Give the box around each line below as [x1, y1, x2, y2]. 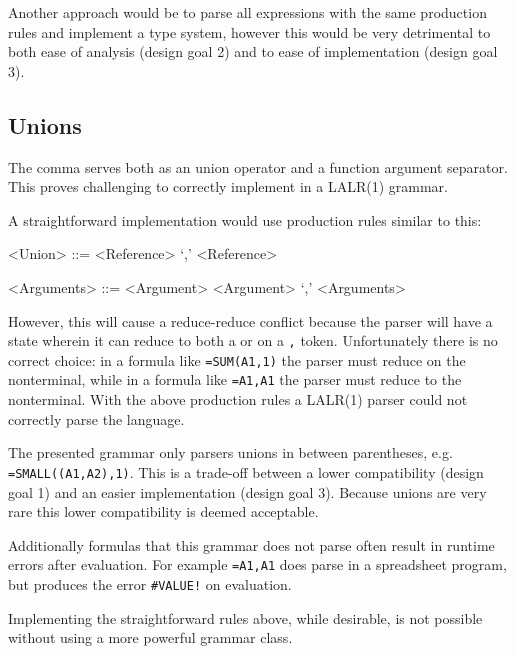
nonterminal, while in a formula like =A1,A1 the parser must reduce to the [8, 369, 462, 390]
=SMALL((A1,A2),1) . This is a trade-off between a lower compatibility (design [8, 461, 484, 482]
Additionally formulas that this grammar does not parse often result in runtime [8, 534, 495, 555]
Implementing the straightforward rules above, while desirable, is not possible [8, 607, 483, 628]
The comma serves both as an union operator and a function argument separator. [8, 156, 508, 177]
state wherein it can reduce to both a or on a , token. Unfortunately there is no [8, 330, 498, 351]
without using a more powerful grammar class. [8, 627, 293, 648]
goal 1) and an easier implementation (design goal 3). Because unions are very [8, 481, 487, 502]
